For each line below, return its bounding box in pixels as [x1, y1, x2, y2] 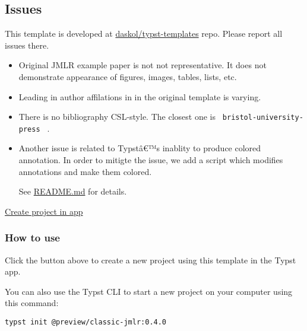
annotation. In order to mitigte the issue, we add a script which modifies [18, 154, 283, 166]
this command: [5, 297, 59, 309]
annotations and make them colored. [18, 165, 152, 177]
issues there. [5, 39, 49, 51]
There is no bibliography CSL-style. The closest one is [18, 110, 216, 123]
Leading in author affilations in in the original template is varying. [18, 90, 261, 103]
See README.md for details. [18, 185, 127, 198]
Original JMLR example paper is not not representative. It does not [18, 59, 267, 71]
